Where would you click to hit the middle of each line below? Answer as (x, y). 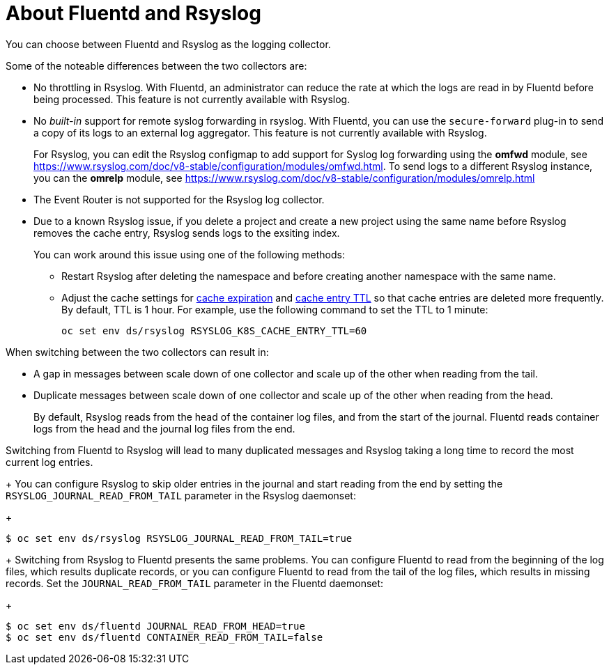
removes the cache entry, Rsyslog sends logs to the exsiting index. (187, 233)
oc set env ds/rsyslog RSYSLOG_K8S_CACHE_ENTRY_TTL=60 (214, 330)
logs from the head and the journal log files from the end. (164, 428)
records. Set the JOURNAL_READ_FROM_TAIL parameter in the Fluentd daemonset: (195, 583)
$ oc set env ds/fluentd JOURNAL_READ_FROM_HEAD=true (155, 626)
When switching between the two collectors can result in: (137, 352)
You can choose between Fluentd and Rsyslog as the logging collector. (168, 44)
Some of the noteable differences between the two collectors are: (156, 65)
